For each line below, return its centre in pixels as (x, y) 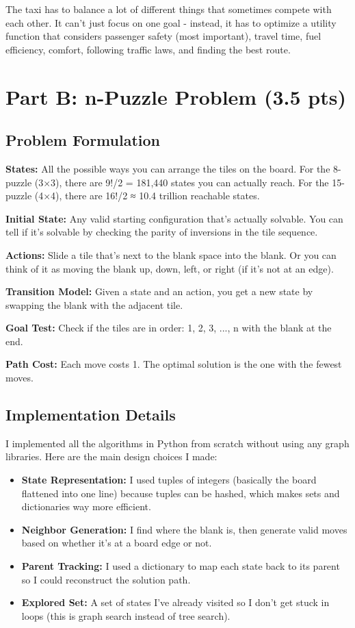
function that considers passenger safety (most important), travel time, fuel (163, 36)
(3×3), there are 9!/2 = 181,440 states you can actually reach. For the (182, 182)
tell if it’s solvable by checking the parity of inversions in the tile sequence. (162, 232)
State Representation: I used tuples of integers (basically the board (169, 480)
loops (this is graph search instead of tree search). (126, 615)
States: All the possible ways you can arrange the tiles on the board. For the (168, 168)
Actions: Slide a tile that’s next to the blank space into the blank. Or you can (171, 254)
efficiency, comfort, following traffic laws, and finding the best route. (148, 49)
